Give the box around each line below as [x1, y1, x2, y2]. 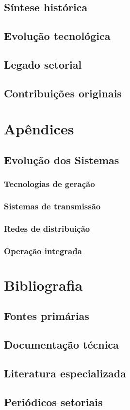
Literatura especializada [4, 365, 126, 380]
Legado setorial [4, 56, 82, 72]
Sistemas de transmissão [4, 200, 101, 212]
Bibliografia [4, 275, 83, 295]
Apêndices [4, 119, 74, 139]
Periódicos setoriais [4, 394, 103, 409]
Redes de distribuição [4, 222, 90, 234]
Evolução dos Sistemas [4, 152, 119, 167]
